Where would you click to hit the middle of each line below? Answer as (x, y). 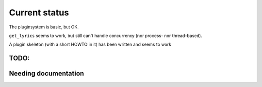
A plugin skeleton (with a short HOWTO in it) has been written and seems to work (90, 44)
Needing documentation (47, 74)
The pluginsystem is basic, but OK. (44, 27)
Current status (39, 12)
